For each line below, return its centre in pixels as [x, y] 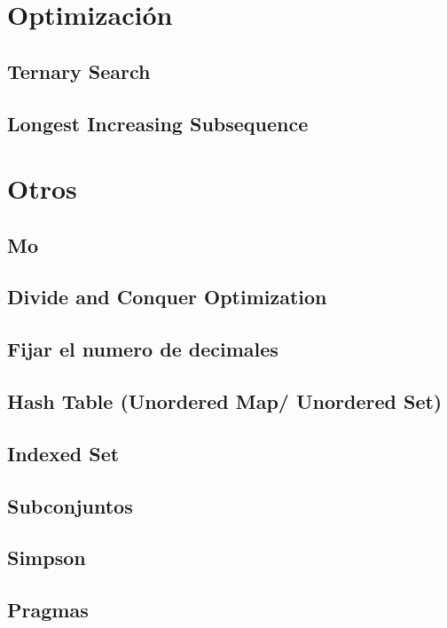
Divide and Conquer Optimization [167, 297]
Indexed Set [63, 453]
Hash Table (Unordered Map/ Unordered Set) [225, 401]
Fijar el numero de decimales [143, 349]
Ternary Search [79, 71]
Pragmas [48, 610]
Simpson [47, 557]
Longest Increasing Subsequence [158, 123]
